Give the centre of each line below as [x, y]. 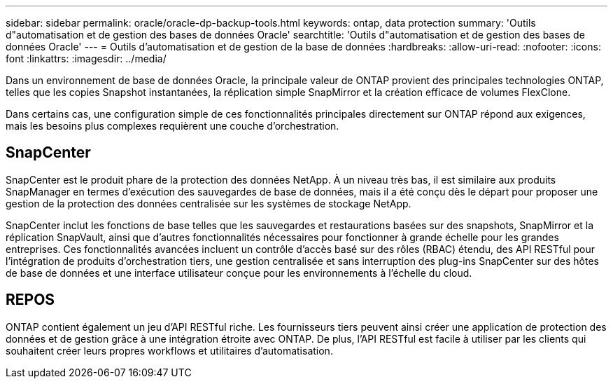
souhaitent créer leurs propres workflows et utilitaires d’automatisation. [169, 350]
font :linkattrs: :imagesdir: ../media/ [86, 59]
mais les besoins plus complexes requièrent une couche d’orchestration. [172, 126]
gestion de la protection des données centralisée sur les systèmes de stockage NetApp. [209, 203]
